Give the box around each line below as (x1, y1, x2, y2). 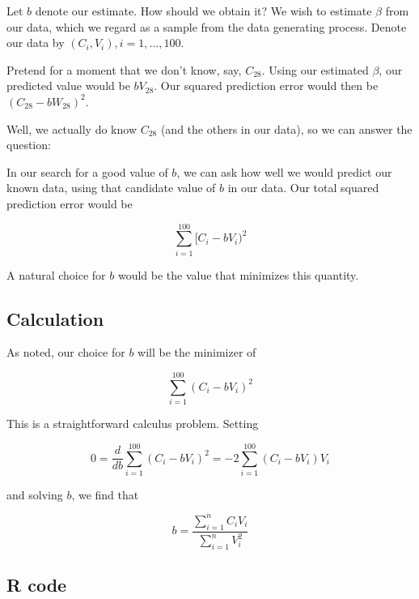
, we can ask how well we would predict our (176, 163, 392, 180)
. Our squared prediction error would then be (154, 77, 379, 94)
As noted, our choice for (6, 344, 125, 361)
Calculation (6, 306, 104, 331)
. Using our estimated (261, 61, 369, 78)
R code (6, 572, 67, 597)
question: (6, 136, 51, 153)
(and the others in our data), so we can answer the (160, 120, 413, 137)
